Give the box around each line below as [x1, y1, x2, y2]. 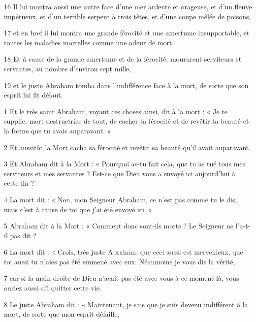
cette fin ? [4, 178, 34, 188]
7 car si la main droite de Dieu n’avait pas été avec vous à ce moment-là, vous [4, 273, 239, 283]
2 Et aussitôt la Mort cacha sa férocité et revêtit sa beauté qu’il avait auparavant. [4, 142, 251, 152]
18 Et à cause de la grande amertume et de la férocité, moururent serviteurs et [4, 54, 242, 64]
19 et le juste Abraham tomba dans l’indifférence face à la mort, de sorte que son [4, 80, 249, 90]
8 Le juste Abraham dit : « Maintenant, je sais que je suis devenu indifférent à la [4, 299, 248, 309]
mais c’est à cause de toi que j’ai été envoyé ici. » [4, 204, 153, 214]
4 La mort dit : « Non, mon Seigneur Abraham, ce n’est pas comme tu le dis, [4, 194, 237, 204]
